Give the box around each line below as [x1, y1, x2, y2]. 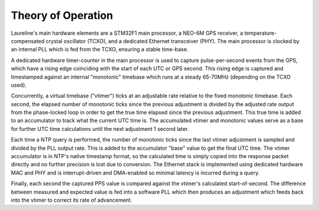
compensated [11, 37, 45, 44]
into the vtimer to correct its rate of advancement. [11, 196, 132, 204]
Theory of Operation [11, 9, 113, 22]
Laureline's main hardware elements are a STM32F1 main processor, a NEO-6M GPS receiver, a [11, 29, 243, 37]
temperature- [244, 29, 277, 37]
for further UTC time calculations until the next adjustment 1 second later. [11, 125, 189, 132]
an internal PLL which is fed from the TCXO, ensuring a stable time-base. [11, 46, 188, 53]
